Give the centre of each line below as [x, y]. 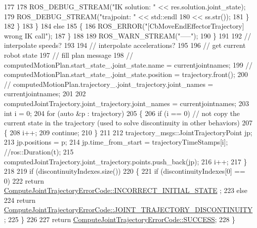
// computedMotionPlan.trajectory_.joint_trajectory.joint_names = [109, 84]
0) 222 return [24, 180]
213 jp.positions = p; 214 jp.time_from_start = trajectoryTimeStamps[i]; [116, 142]
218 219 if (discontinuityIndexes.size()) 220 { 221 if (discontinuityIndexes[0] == [125, 171]
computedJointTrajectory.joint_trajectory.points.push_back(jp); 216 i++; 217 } [126, 161]
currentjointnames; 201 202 [45, 94]
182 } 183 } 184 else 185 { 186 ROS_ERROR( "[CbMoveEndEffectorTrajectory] [124, 26]
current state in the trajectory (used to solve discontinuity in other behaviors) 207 [128, 123]
